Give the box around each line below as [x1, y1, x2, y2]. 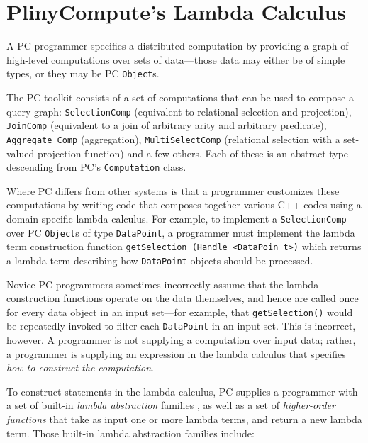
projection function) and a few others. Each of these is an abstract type [37, 145, 349, 160]
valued [6, 145, 35, 160]
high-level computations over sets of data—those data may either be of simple [6, 52, 345, 67]
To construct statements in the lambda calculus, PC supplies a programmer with [6, 383, 358, 398]
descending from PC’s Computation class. [6, 159, 186, 174]
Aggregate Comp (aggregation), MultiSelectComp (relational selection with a [6, 131, 340, 146]
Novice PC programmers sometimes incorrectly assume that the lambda [6, 276, 319, 291]
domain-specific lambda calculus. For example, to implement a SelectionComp [6, 211, 347, 225]
